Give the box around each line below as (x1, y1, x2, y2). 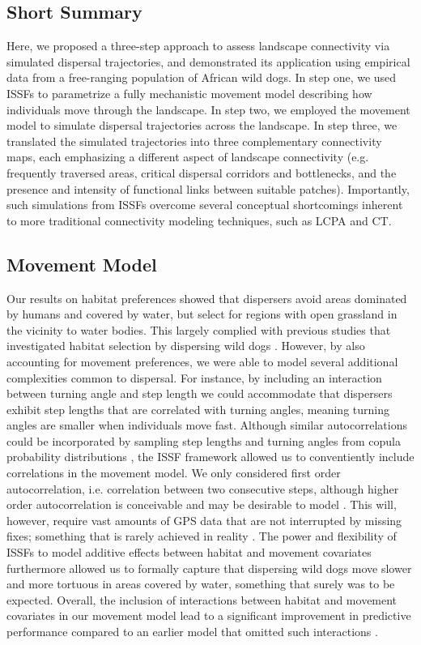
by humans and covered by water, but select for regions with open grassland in (6, 305, 398, 322)
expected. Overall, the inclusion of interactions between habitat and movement (6, 591, 398, 608)
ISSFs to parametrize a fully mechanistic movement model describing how (6, 84, 372, 101)
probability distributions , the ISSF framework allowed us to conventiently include (6, 448, 415, 465)
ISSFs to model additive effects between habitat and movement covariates (6, 544, 372, 561)
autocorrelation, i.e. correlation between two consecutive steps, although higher (6, 480, 399, 497)
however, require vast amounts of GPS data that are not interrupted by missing (6, 511, 402, 528)
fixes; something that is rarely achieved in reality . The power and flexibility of (6, 528, 397, 545)
